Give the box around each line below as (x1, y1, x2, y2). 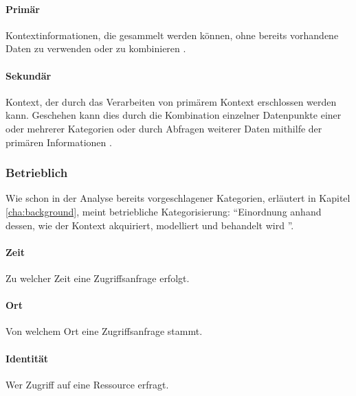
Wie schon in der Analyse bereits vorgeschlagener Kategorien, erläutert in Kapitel (5, 191, 351, 205)
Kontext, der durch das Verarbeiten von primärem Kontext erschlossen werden (5, 94, 337, 108)
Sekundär (5, 68, 52, 82)
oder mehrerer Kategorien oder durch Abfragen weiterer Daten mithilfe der (5, 121, 322, 135)
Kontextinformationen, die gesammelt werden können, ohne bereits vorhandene (5, 27, 339, 42)
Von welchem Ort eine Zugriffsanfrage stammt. (5, 324, 203, 338)
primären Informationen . (5, 135, 112, 149)
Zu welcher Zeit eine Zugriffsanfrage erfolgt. (5, 270, 190, 285)
